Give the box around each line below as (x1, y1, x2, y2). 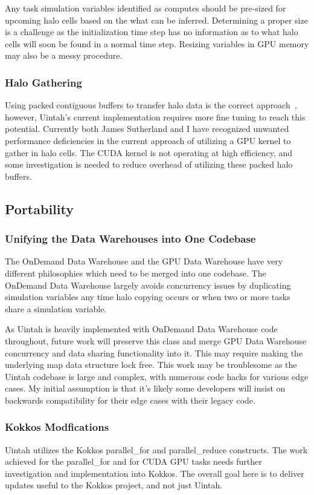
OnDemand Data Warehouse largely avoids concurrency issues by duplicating (5, 278, 291, 291)
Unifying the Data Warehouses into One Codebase (5, 231, 256, 246)
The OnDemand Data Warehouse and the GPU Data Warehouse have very (5, 255, 283, 267)
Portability (5, 199, 74, 218)
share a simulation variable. (5, 302, 107, 315)
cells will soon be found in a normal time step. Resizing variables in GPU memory (5, 37, 309, 50)
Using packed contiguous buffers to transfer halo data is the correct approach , (5, 99, 297, 111)
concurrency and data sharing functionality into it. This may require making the (5, 346, 303, 359)
